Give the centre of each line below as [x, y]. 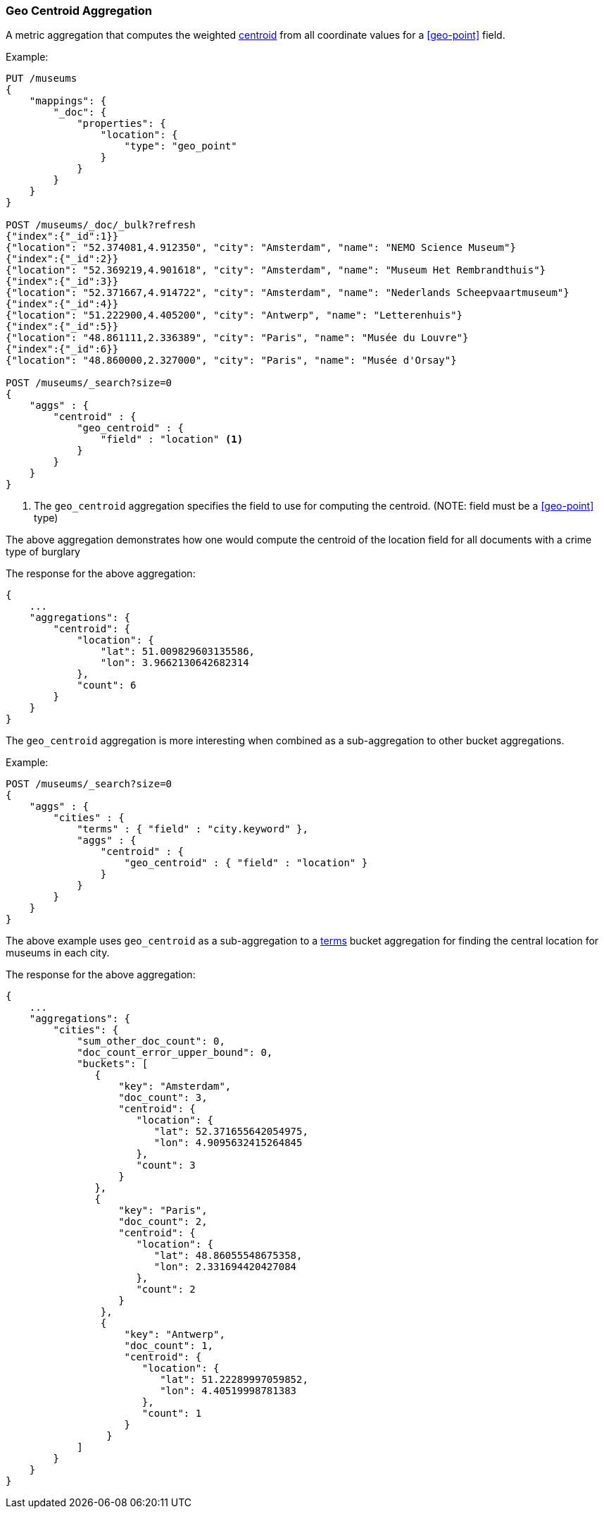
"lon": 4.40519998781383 [228, 1391]
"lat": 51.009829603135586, [178, 652]
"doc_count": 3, [163, 1098]
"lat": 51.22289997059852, [234, 1380]
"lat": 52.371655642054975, [231, 1132]
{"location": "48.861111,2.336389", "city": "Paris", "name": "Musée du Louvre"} [237, 338]
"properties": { [121, 124]
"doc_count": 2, [163, 1222]
